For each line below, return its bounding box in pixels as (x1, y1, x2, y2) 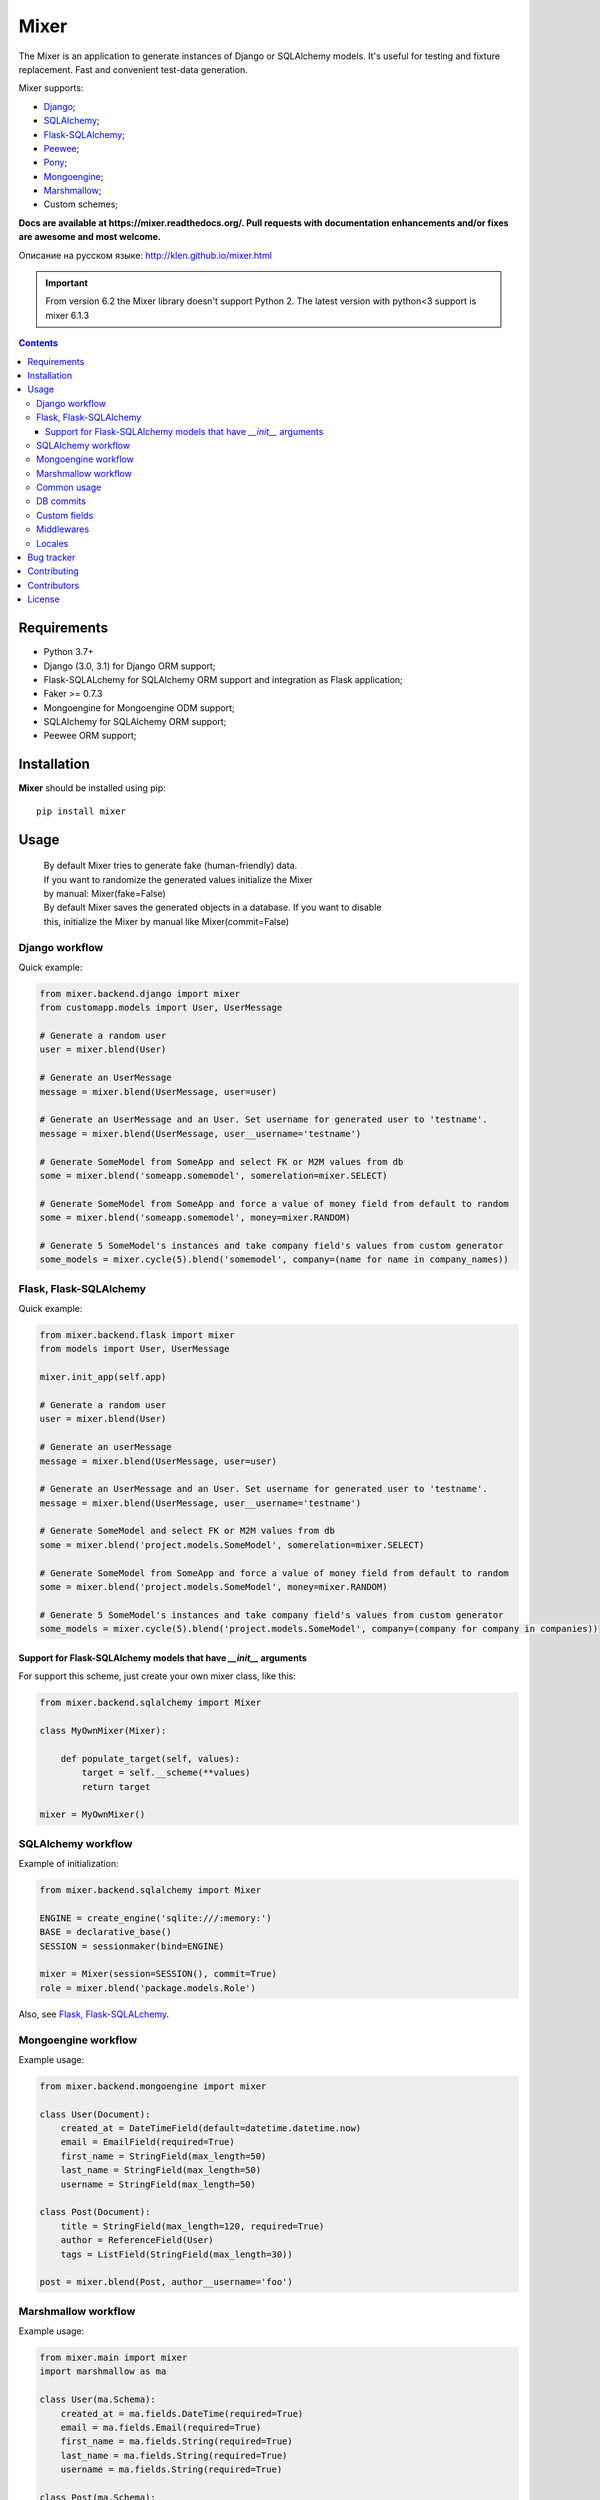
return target (81, 1781, 151, 1792)
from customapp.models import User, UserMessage (39, 1002, 283, 1014)
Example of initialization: (18, 1858, 119, 1870)
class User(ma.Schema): (39, 2394, 157, 2405)
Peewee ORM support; (43, 730, 137, 742)
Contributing (27, 565, 79, 577)
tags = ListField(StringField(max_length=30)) (60, 2248, 294, 2260)
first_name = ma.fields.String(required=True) (60, 2436, 294, 2447)
